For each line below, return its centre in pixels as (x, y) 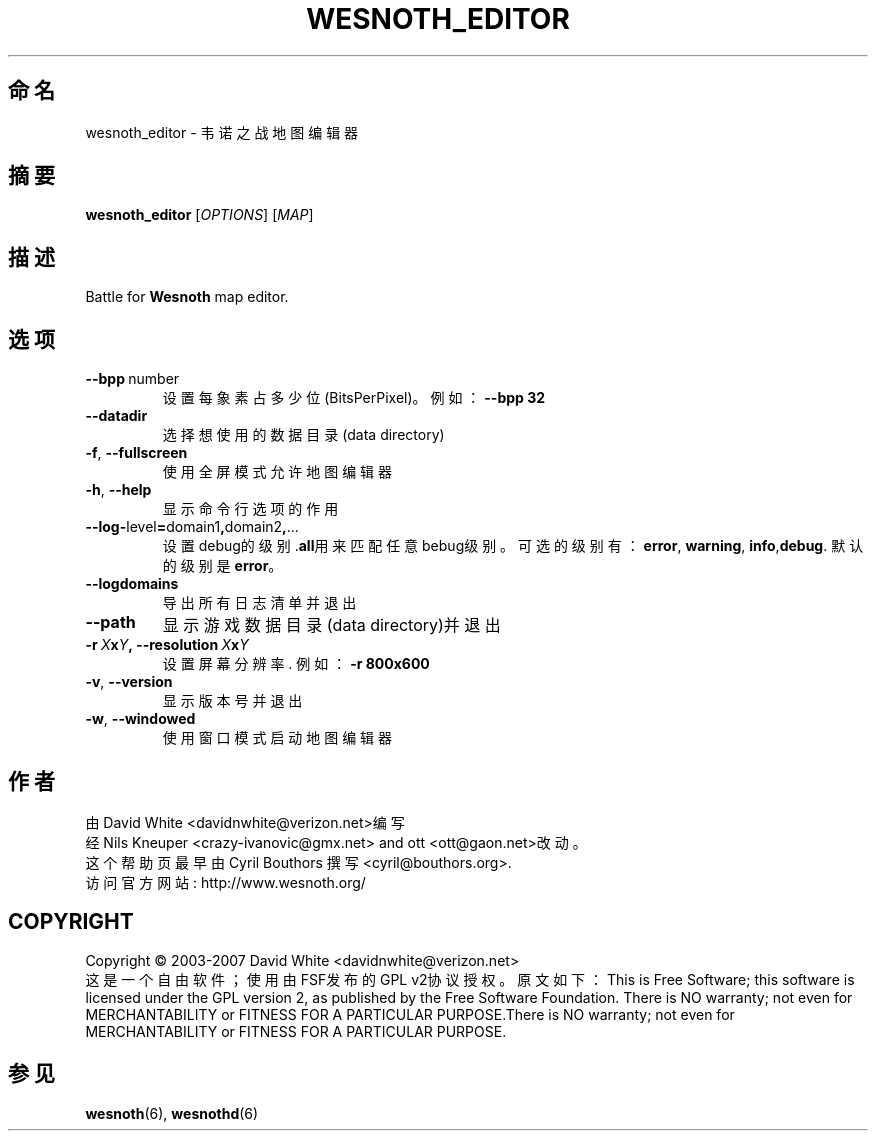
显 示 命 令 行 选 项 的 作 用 (250, 509)
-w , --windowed (140, 719)
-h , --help (118, 490)
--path (110, 622)
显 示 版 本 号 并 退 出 (232, 701)
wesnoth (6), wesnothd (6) (172, 1113)
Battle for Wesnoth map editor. (187, 297)
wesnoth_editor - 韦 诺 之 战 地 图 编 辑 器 (222, 132)
